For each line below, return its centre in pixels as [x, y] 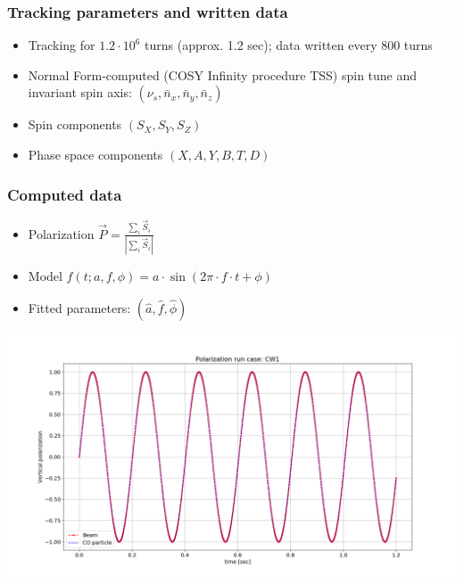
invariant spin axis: [80, 92]
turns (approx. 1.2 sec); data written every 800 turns [289, 45]
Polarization [61, 233]
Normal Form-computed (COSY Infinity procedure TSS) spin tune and [223, 74]
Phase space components [95, 154]
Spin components [75, 124]
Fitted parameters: [79, 307]
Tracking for [62, 45]
